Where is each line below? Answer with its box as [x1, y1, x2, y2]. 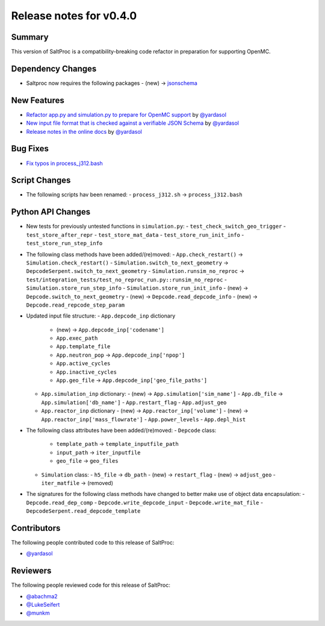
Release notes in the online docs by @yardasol [26, 128, 143, 135]
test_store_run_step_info [26, 240, 103, 247]
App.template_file [56, 343, 111, 350]
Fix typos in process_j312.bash [26, 160, 104, 167]
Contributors [11, 523, 61, 533]
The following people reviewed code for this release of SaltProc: [11, 581, 171, 589]
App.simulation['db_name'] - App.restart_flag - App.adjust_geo [41, 398, 227, 406]
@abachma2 [26, 592, 58, 599]
